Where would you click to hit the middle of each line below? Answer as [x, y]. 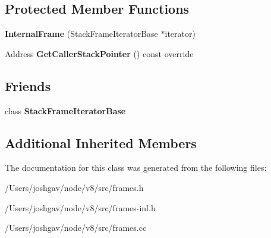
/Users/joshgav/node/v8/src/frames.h [74, 187]
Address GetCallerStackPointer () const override [99, 53]
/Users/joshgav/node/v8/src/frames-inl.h [80, 207]
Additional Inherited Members [101, 143]
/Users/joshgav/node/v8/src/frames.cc [76, 228]
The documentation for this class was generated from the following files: [136, 167]
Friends [28, 85]
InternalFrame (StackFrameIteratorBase [81, 34]
